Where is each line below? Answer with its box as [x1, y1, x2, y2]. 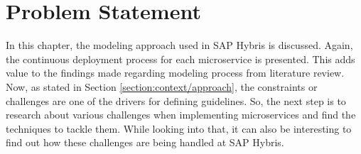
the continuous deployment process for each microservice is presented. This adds [6, 51, 355, 66]
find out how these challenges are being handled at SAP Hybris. [6, 135, 284, 150]
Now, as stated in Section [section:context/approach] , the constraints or [6, 79, 318, 94]
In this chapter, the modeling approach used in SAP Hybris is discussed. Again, [6, 38, 353, 53]
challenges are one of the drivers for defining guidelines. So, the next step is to [6, 93, 346, 108]
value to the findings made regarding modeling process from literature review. [6, 65, 345, 80]
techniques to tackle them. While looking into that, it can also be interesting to [6, 121, 352, 136]
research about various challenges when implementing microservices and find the [6, 107, 356, 122]
